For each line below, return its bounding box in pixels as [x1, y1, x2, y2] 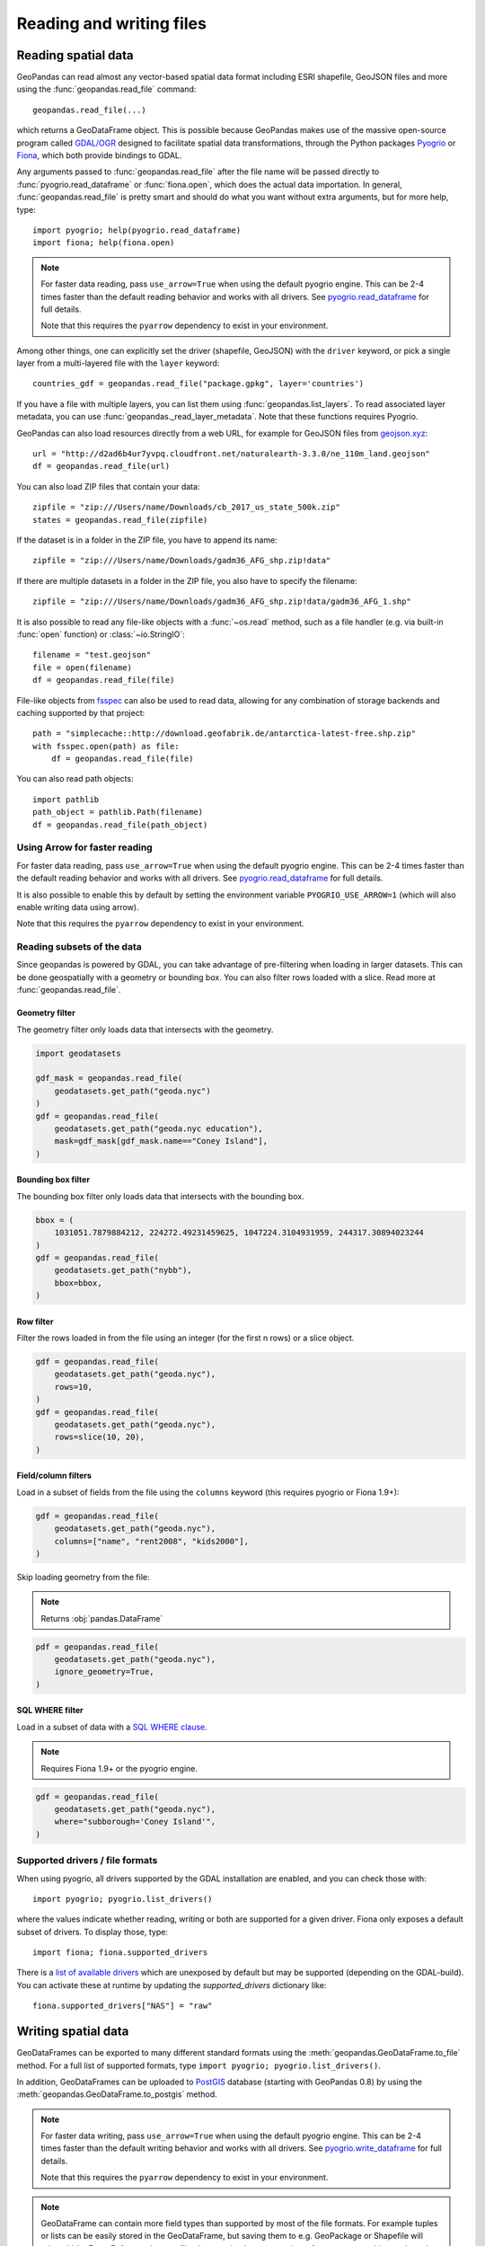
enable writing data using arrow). [16, 901, 139, 912]
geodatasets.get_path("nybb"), [54, 1265, 192, 1276]
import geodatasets [35, 1048, 121, 1058]
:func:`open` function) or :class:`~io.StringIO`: [16, 629, 186, 640]
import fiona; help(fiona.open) [32, 238, 175, 248]
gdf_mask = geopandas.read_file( [35, 1074, 183, 1083]
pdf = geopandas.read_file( [35, 1641, 159, 1652]
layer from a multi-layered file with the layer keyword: [16, 358, 220, 368]
